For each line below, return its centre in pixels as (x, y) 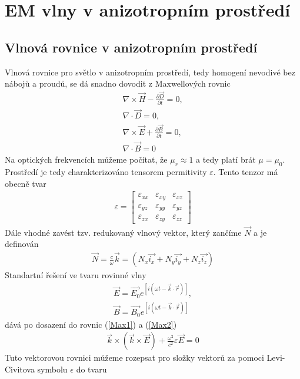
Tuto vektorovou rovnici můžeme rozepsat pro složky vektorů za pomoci (134, 357)
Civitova (20, 369)
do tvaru (91, 369)
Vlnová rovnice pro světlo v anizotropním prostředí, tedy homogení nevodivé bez (150, 72)
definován (22, 244)
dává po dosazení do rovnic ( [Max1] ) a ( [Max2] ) (91, 324)
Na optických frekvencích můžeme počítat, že (86, 159)
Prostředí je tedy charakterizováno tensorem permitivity (106, 171)
